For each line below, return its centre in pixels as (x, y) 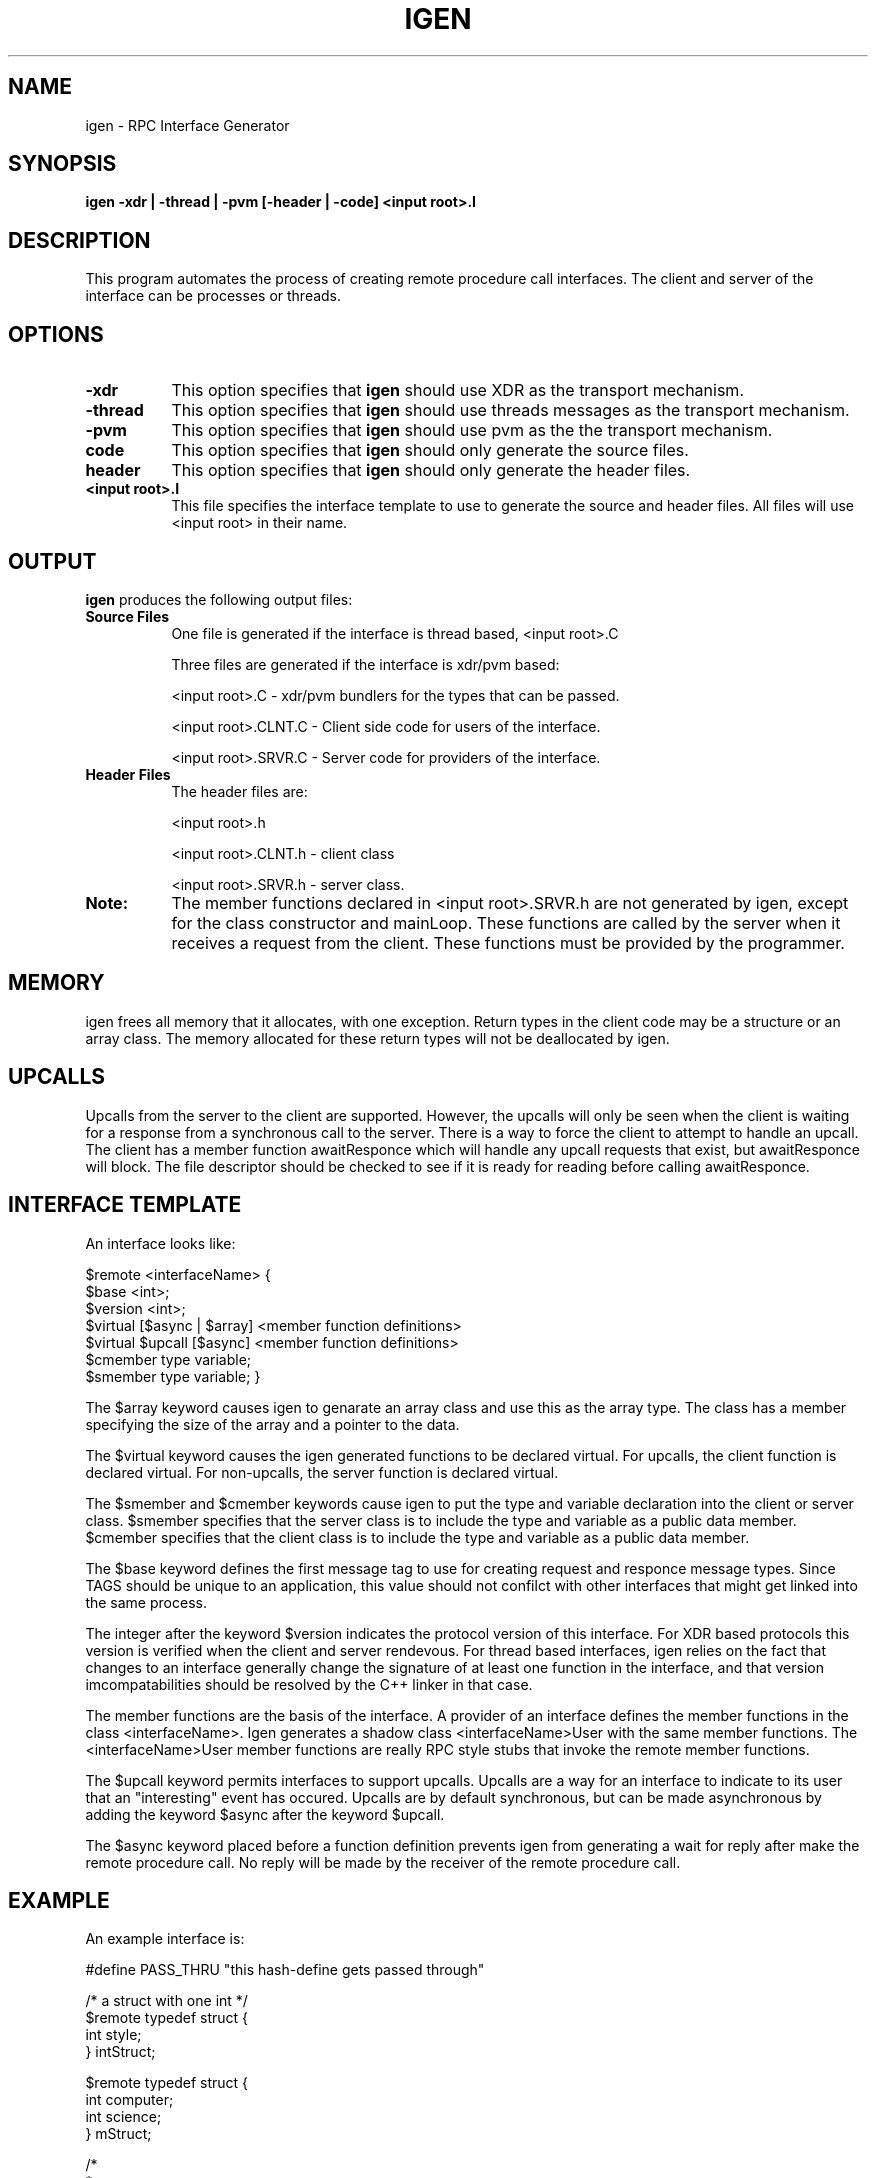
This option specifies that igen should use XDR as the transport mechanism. (457, 390)
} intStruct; (120, 2052)
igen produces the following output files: (219, 599)
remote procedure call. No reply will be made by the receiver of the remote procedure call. (383, 1862)
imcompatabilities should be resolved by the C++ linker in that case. (309, 1684)
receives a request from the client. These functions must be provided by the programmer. (508, 942)
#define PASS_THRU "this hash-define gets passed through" (285, 1970)
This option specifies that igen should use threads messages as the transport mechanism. (510, 410)
